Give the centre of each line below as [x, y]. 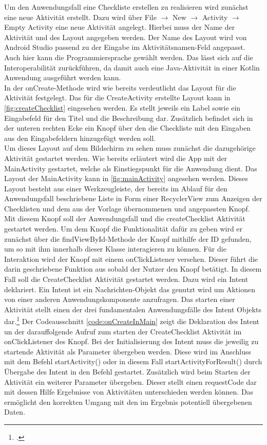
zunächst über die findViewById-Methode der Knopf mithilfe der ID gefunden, [128, 238]
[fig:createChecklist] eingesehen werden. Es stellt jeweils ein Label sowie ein [122, 107]
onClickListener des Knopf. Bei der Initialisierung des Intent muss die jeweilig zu [131, 341]
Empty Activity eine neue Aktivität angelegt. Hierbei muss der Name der [120, 27]
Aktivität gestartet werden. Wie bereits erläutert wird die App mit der [116, 158]
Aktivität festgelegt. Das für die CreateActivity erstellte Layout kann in [117, 97]
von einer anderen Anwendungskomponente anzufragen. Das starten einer [120, 299]
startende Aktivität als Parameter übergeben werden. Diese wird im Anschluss [128, 351]
